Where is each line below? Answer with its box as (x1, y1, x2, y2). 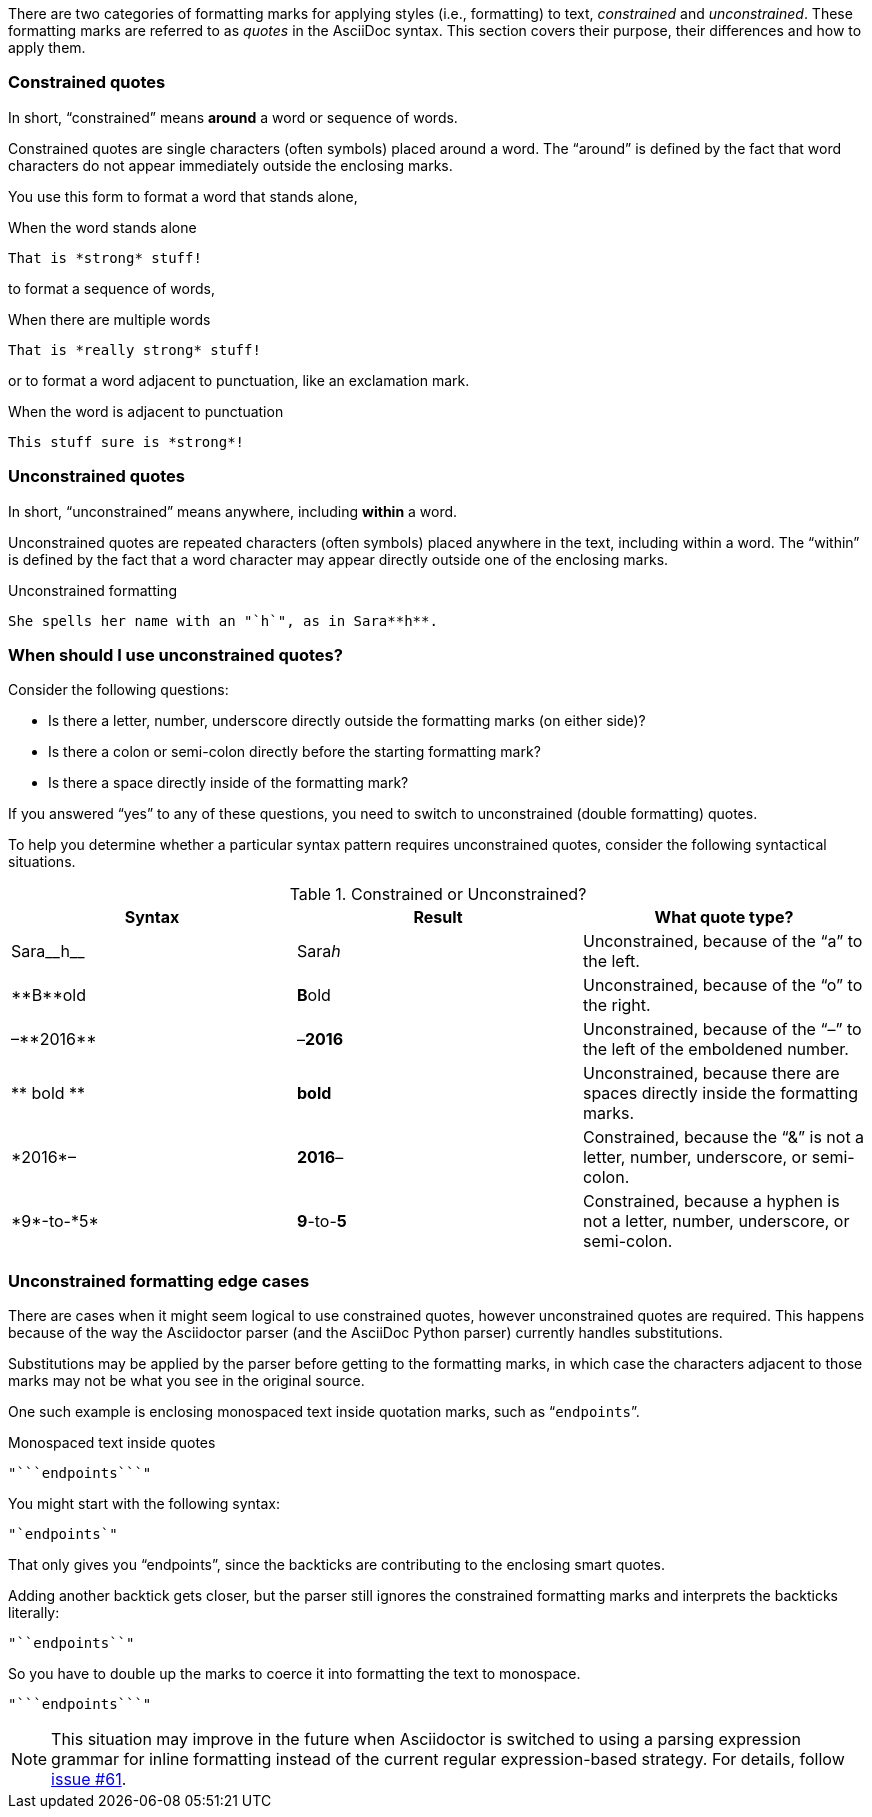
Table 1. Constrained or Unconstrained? (289, 884, 587, 905)
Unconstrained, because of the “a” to (582, 931, 863, 952)
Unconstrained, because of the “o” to (582, 975, 863, 996)
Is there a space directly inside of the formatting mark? (48, 774, 409, 792)
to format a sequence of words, (8, 279, 215, 297)
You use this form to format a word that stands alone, (8, 187, 358, 205)
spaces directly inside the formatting (582, 1083, 859, 1104)
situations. (8, 853, 76, 871)
